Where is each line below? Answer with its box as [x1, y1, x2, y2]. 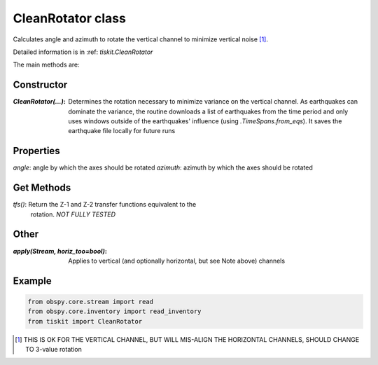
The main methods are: [13, 60, 80, 69]
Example [13, 275, 52, 287]
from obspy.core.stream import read [27, 298, 154, 305]
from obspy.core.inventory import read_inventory [27, 308, 202, 315]
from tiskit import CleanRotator [27, 317, 143, 325]
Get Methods [13, 182, 71, 194]
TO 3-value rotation [25, 345, 82, 354]
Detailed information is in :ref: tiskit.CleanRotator [13, 48, 153, 56]
